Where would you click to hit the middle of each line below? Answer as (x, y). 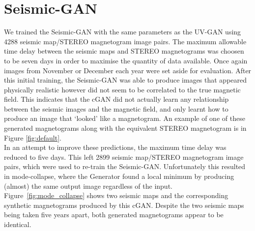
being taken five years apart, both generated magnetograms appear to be (114, 215)
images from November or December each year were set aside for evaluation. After (128, 70)
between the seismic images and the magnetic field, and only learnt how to (116, 108)
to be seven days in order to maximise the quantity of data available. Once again (126, 60)
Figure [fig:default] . (33, 137)
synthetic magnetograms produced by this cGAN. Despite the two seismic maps (124, 205)
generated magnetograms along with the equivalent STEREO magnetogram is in (125, 128)
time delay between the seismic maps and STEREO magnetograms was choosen (124, 51)
